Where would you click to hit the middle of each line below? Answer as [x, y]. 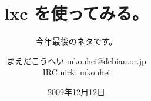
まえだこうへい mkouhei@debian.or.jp [76, 60]
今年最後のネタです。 [76, 41]
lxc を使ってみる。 [76, 13]
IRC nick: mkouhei [76, 72]
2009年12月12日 [76, 91]
